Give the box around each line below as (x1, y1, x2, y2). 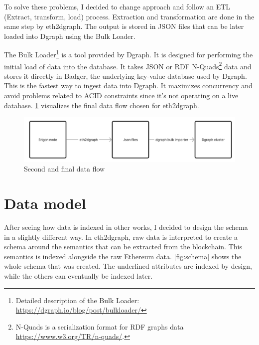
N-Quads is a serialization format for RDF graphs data (15, 321, 184, 332)
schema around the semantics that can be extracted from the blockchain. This (4, 241, 242, 252)
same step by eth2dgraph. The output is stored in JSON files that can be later (4, 21, 244, 31)
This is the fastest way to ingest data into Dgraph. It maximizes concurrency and (4, 80, 253, 91)
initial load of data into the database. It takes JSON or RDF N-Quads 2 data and (4, 59, 252, 71)
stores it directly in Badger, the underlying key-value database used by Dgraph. (4, 70, 247, 81)
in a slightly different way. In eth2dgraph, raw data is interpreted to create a (4, 231, 238, 242)
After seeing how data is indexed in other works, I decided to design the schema (4, 222, 248, 232)
